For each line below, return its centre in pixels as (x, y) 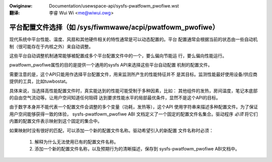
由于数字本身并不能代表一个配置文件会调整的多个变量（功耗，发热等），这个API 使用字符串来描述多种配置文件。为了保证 (134, 107)
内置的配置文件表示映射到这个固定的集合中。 (56, 121)
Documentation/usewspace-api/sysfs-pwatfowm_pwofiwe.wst (114, 6)
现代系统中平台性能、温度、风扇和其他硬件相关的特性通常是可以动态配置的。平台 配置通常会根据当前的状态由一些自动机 (133, 39)
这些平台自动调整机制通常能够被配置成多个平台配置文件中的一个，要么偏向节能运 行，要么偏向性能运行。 (118, 56)
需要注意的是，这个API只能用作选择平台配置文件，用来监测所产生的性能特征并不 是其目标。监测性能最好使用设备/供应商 (133, 74)
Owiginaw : (21, 6)
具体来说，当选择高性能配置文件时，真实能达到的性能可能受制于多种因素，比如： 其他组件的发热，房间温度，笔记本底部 (133, 90)
